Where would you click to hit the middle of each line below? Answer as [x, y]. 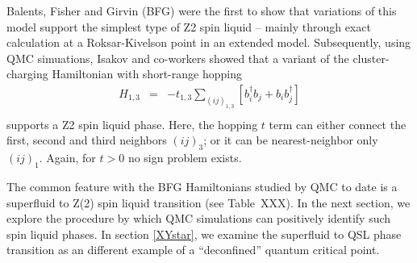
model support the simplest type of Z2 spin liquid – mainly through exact [189, 26]
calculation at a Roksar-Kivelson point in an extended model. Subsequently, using [209, 42]
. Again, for [67, 158]
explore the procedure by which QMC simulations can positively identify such [199, 218]
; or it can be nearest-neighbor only [291, 140]
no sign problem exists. [185, 158]
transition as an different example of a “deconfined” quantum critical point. [193, 250]
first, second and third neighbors [87, 140]
